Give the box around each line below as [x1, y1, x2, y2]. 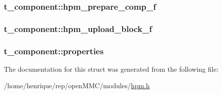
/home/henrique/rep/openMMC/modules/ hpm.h [4, 80, 150, 90]
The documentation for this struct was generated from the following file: [4, 63, 219, 74]
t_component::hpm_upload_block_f [4, 22, 152, 34]
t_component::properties [4, 45, 104, 57]
